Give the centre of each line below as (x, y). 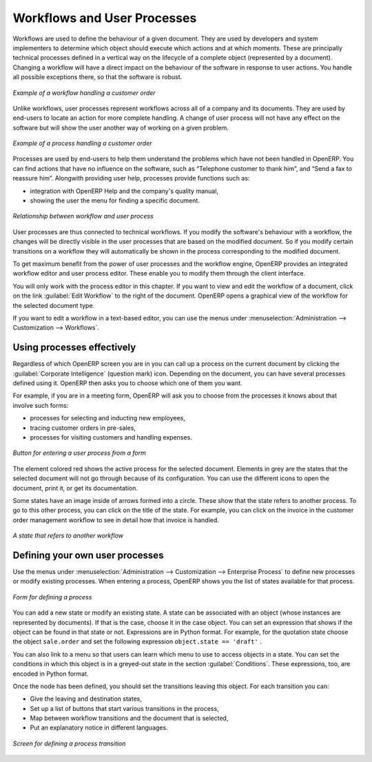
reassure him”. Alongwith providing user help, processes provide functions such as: (131, 178)
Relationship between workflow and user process (83, 216)
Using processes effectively (74, 348)
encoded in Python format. (51, 673)
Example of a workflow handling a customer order (84, 92)
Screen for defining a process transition (69, 743)
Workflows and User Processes (105, 18)
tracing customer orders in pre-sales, (83, 428)
